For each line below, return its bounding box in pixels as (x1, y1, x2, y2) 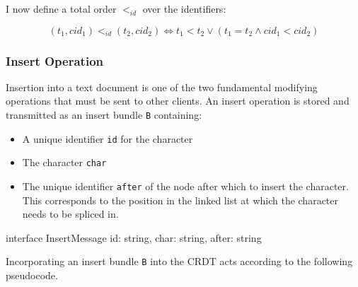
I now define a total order (6, 1, 117, 16)
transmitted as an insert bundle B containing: (6, 107, 202, 122)
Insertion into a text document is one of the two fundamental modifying (6, 79, 318, 94)
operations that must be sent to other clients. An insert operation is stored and (6, 93, 350, 108)
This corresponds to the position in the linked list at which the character (22, 192, 339, 207)
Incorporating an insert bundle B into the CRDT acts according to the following (6, 254, 353, 269)
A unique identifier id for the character (22, 131, 193, 146)
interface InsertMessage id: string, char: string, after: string (6, 230, 262, 245)
